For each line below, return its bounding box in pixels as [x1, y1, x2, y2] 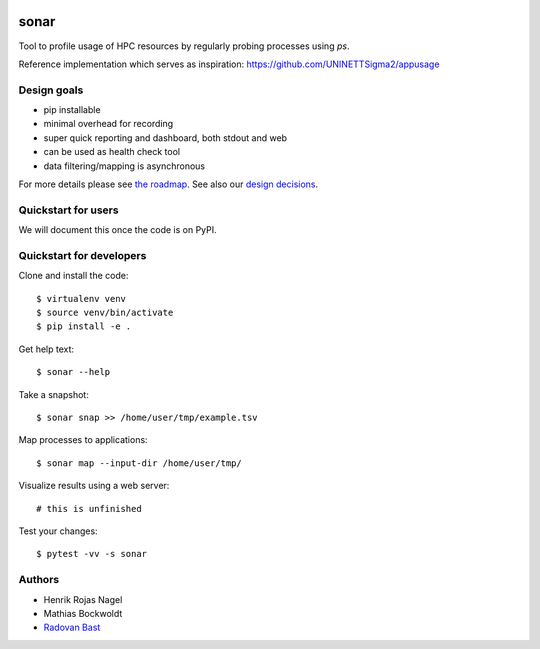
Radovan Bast [43, 621, 101, 634]
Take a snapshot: [18, 388, 89, 400]
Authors [18, 573, 60, 587]
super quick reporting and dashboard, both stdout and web [43, 131, 288, 144]
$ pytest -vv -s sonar [36, 548, 148, 560]
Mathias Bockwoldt [43, 607, 123, 619]
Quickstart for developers [18, 248, 147, 262]
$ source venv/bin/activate [36, 307, 174, 319]
